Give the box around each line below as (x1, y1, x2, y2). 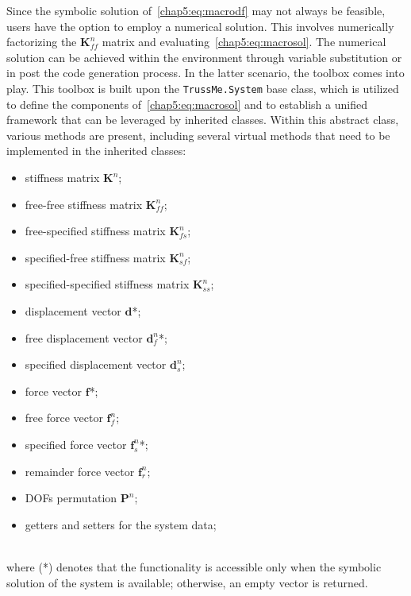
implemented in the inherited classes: (6, 142, 186, 159)
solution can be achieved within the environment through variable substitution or (6, 48, 402, 65)
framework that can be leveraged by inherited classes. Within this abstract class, (6, 111, 399, 128)
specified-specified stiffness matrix (25, 276, 190, 292)
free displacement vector (25, 329, 143, 346)
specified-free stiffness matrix (25, 249, 166, 265)
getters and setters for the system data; (25, 516, 217, 532)
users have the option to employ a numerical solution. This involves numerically (6, 17, 394, 34)
